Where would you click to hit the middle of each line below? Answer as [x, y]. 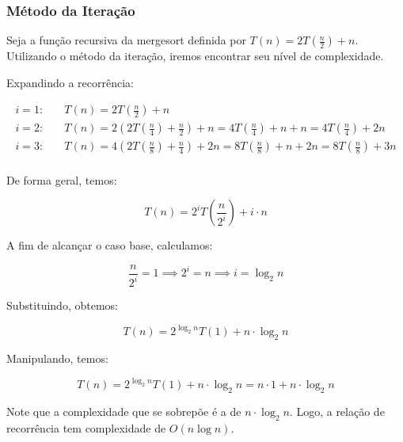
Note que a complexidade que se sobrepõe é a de [124, 411]
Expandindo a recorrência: [70, 82]
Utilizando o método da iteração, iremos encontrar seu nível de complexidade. [195, 56]
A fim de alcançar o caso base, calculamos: [110, 245]
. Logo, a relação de [337, 411]
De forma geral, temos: [62, 179]
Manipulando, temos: [57, 358]
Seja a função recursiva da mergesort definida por [126, 40]
